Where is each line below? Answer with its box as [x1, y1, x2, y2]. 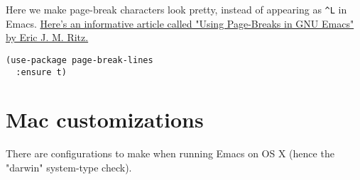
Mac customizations [6, 105, 204, 134]
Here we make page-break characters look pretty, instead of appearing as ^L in [6, 2, 347, 16]
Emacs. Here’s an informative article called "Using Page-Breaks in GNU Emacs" [6, 16, 354, 30]
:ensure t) [16, 67, 67, 77]
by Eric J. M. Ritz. [6, 30, 89, 45]
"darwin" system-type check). [6, 159, 132, 174]
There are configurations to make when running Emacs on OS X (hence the [6, 146, 334, 161]
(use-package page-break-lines [6, 55, 153, 65]
